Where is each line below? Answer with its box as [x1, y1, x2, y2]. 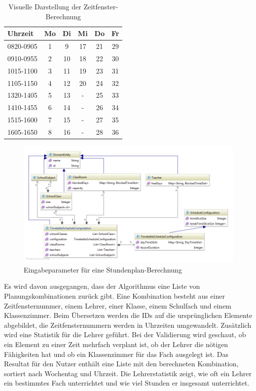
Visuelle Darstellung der [8, 1, 81, 11]
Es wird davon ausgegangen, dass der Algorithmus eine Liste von [4, 281, 200, 291]
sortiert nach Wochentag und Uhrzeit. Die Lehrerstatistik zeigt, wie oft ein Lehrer [4, 368, 252, 378]
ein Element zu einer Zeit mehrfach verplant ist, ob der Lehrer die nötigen [4, 339, 228, 349]
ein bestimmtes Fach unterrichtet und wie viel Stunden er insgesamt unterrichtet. [4, 378, 250, 388]
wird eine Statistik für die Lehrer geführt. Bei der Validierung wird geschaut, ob [4, 329, 246, 340]
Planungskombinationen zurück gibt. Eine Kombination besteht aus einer [4, 291, 225, 301]
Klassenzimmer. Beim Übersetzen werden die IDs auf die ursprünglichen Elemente [4, 310, 253, 320]
